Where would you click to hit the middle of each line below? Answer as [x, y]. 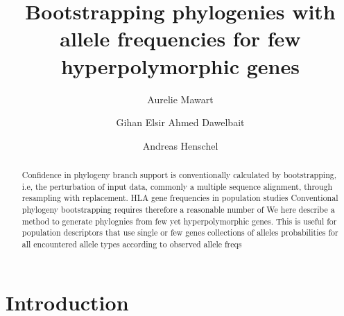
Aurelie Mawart [180, 99]
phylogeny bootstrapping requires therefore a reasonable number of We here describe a [178, 210]
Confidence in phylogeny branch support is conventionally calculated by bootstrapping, [179, 175]
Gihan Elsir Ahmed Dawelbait [180, 122]
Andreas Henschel [180, 145]
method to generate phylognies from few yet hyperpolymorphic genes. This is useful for [179, 221]
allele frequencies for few [180, 38]
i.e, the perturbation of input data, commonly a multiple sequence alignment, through [177, 186]
